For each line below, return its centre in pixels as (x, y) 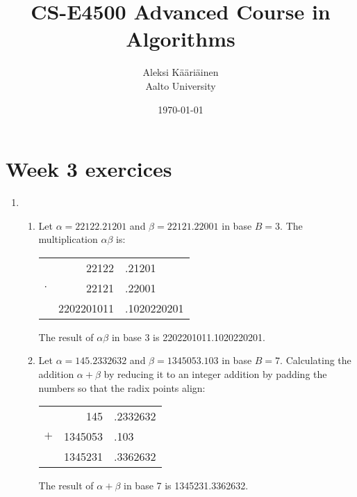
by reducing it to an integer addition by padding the (215, 374)
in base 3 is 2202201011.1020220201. (188, 337)
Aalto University (181, 85)
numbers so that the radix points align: (122, 387)
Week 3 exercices (89, 169)
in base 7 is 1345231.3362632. (186, 486)
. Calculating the (316, 360)
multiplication (68, 239)
